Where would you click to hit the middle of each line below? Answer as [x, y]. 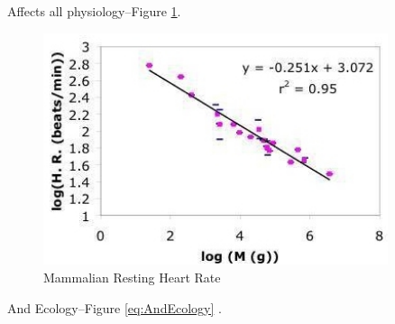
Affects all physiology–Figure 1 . [94, 11]
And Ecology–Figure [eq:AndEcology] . [115, 307]
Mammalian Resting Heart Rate [132, 277]
